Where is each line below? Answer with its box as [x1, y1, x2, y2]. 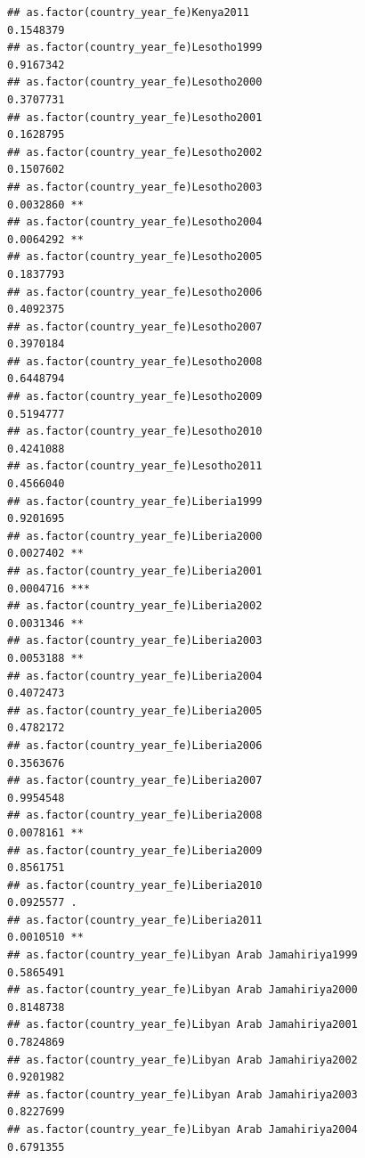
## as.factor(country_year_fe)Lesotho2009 [7, 390, 263, 404]
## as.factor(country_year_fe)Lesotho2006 [7, 285, 263, 298]
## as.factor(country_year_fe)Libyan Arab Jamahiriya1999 [7, 949, 358, 962]
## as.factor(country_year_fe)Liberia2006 [7, 738, 263, 752]
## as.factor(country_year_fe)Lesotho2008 [7, 355, 263, 368]
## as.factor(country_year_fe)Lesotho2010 [7, 425, 263, 438]
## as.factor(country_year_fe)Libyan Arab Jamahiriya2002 [7, 1053, 358, 1066]
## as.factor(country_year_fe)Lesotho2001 [7, 110, 263, 124]
